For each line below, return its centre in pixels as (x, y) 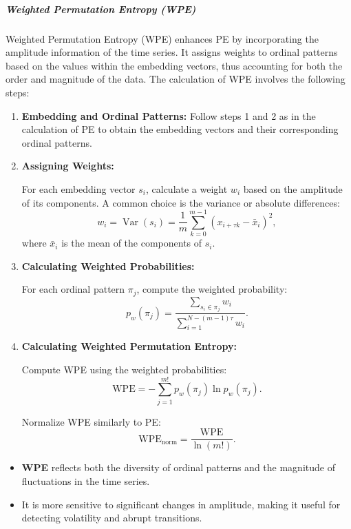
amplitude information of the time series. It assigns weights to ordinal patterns (172, 52)
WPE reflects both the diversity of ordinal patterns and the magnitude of (178, 467)
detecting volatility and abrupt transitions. (112, 518)
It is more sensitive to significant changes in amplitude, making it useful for (181, 504)
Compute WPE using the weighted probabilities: (124, 369)
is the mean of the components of (132, 243)
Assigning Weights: (68, 166)
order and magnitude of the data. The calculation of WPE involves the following (175, 79)
